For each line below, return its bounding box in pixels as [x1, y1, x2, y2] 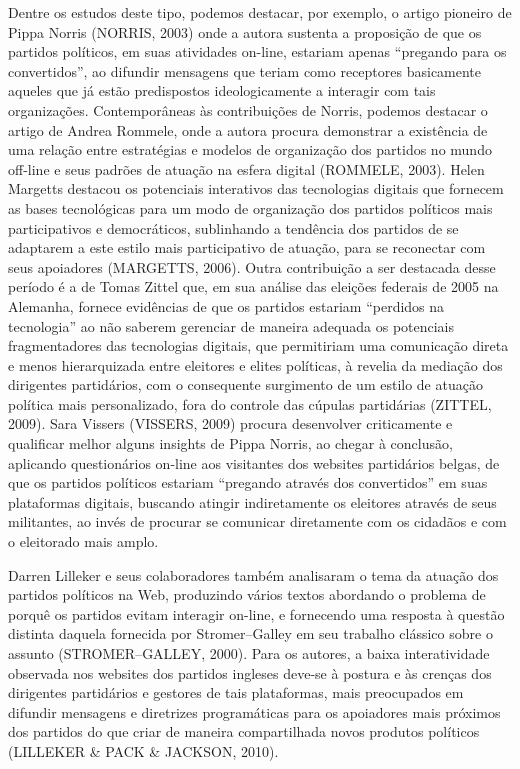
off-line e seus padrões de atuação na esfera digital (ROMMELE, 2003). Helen [8, 158, 485, 179]
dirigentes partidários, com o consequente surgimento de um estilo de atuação [8, 374, 483, 395]
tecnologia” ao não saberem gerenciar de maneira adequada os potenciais [8, 315, 455, 336]
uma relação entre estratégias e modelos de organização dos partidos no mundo [8, 139, 492, 160]
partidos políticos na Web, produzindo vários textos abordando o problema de [8, 584, 486, 605]
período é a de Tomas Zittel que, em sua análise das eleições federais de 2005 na [8, 276, 499, 297]
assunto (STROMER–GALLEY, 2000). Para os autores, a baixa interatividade [8, 643, 490, 663]
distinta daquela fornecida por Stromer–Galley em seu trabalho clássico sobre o [8, 623, 493, 644]
